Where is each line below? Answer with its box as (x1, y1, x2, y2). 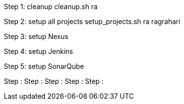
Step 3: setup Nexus (4, 32, 69, 40)
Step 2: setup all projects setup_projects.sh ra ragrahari (4, 17, 181, 26)
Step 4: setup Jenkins (4, 47, 73, 55)
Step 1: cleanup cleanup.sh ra (4, 2, 98, 11)
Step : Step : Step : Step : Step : (4, 77, 104, 85)
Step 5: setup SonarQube (4, 62, 84, 70)
